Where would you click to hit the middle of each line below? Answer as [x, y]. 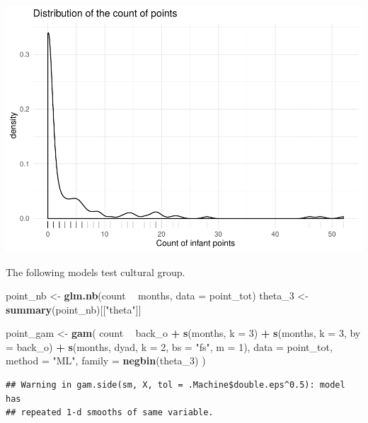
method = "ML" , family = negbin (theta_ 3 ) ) [106, 361]
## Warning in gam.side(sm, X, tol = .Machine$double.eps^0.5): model [176, 385]
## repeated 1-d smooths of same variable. [110, 413]
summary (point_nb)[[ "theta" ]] [74, 309]
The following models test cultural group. [96, 272]
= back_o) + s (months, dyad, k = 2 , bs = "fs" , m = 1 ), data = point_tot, [169, 346]
